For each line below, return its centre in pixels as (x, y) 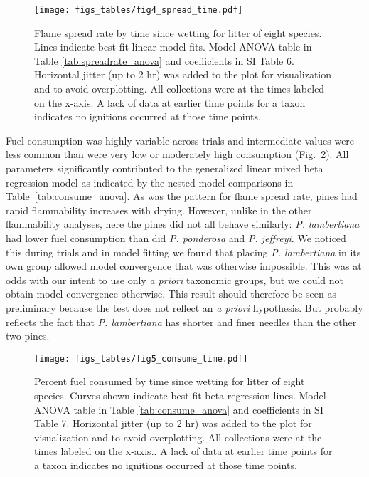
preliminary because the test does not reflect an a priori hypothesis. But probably (184, 307)
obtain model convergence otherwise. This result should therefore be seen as (171, 294)
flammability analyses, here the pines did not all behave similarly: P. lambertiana (183, 224)
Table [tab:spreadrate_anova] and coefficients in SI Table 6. (164, 60)
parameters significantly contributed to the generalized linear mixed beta (165, 168)
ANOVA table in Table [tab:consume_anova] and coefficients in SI (179, 409)
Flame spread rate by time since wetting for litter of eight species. (178, 32)
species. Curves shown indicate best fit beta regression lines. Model (180, 395)
